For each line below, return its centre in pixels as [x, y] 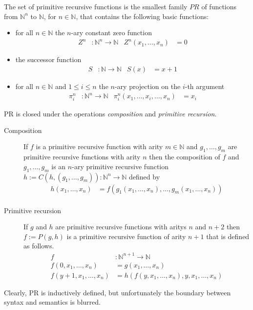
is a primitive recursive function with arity [99, 146]
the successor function [48, 59]
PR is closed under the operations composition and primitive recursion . [110, 114]
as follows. [39, 246]
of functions [219, 6]
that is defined [228, 236]
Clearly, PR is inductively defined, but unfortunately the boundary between [117, 292]
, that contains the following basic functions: [142, 16]
